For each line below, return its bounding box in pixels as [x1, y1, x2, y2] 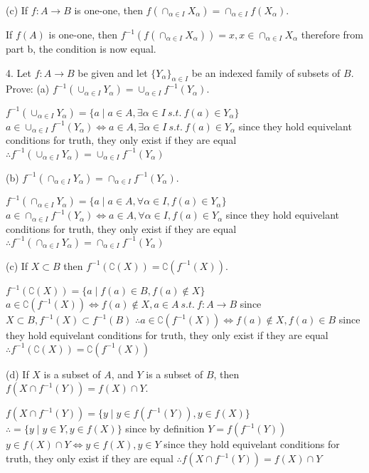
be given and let [77, 65, 148, 80]
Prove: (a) [6, 81, 50, 96]
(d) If [6, 366, 29, 381]
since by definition [125, 421, 205, 436]
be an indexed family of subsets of [191, 65, 341, 80]
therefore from [301, 27, 363, 41]
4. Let [6, 65, 31, 80]
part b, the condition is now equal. [6, 41, 156, 56]
